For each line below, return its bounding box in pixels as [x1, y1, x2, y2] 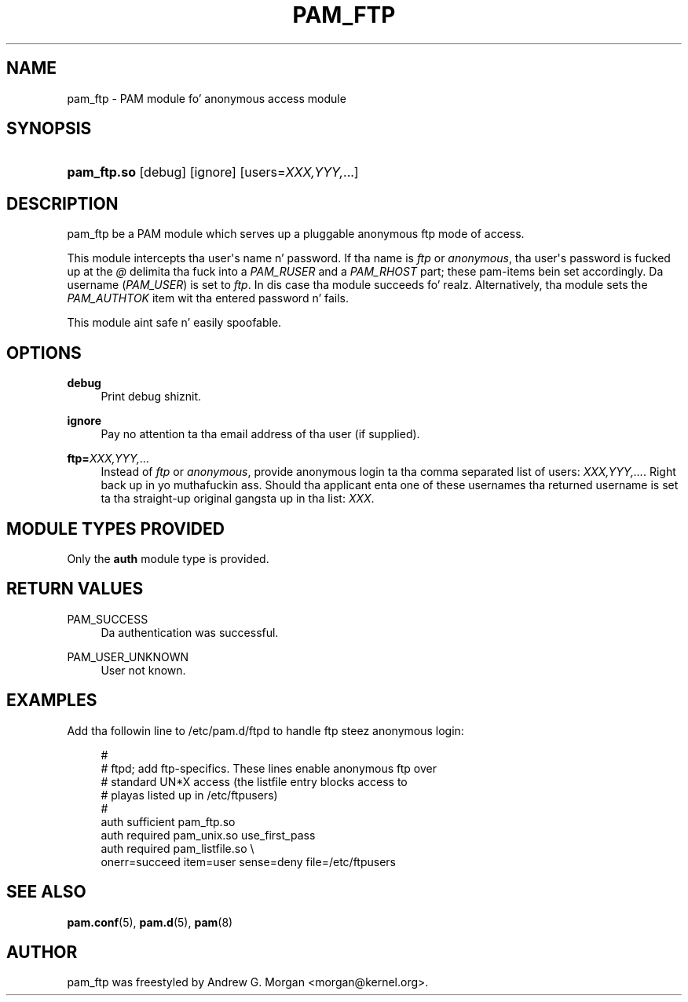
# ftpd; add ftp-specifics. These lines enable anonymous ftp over [101, 761, 437, 775]
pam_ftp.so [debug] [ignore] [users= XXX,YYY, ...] [67, 164, 359, 181]
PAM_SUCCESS [67, 612, 148, 626]
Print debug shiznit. [101, 389, 202, 404]
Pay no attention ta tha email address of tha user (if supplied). [101, 427, 420, 441]
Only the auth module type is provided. [67, 551, 269, 565]
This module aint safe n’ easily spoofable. [67, 316, 282, 330]
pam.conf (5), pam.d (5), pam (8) [67, 915, 233, 929]
